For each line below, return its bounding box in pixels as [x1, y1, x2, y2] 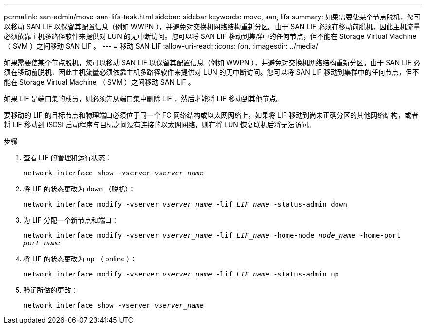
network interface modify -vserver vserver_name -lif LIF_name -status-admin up [23, 270, 339, 278]
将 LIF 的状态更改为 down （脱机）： [23, 185, 136, 193]
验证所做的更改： [23, 286, 78, 294]
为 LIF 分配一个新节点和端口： [23, 216, 119, 224]
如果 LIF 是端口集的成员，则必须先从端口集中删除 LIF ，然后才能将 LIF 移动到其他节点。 [4, 94, 283, 103]
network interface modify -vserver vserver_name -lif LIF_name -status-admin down [23, 200, 347, 208]
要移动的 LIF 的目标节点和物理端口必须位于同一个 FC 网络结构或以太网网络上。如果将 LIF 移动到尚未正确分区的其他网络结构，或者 [4, 111, 418, 119]
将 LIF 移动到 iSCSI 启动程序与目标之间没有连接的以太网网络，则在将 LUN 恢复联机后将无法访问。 [4, 121, 315, 129]
